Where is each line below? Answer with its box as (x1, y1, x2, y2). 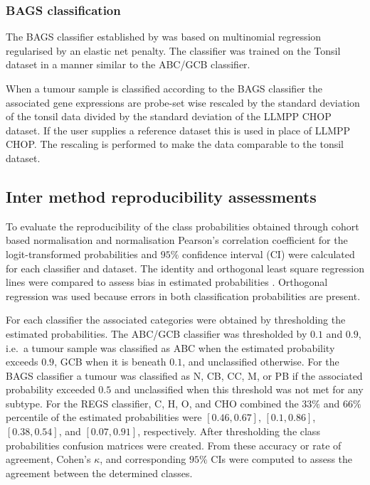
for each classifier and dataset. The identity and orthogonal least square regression (6, 260, 364, 275)
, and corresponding (100, 452, 186, 467)
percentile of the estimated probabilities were (6, 410, 202, 425)
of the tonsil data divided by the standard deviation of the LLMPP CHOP (6, 109, 332, 124)
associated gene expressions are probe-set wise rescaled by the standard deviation (6, 95, 360, 110)
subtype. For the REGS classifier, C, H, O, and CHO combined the (6, 395, 299, 410)
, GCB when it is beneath (54, 354, 166, 369)
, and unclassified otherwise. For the (182, 354, 339, 369)
